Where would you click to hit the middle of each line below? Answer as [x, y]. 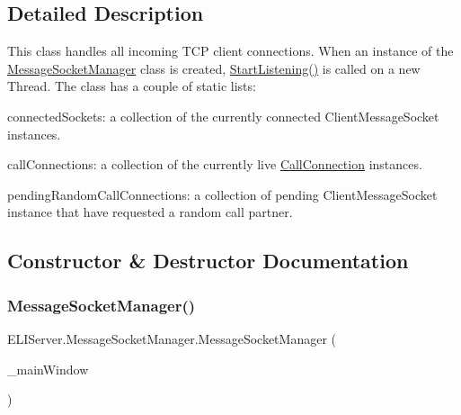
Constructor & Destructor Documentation [208, 261]
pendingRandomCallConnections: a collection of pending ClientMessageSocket [222, 194]
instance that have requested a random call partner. [150, 212]
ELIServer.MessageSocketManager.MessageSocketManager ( [172, 338]
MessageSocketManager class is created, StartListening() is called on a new [214, 68]
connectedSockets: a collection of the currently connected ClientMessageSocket [223, 116]
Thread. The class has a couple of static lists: [132, 86]
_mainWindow [48, 369]
